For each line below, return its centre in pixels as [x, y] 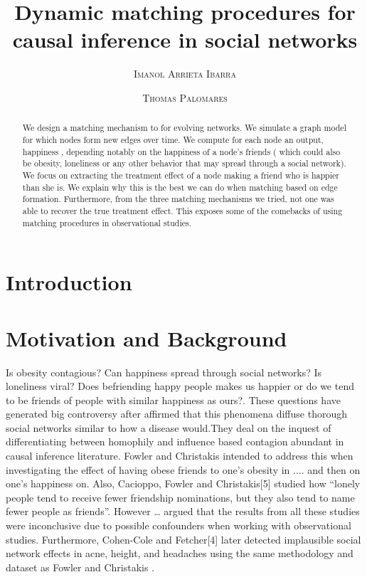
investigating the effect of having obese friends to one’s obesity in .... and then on [183, 469]
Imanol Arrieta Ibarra [185, 74]
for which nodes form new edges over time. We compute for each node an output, [173, 139]
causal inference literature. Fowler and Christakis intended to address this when [180, 456]
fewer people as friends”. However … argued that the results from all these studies [183, 511]
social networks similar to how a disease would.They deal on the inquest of [169, 427]
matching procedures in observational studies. [107, 222]
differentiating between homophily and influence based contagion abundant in [175, 441]
